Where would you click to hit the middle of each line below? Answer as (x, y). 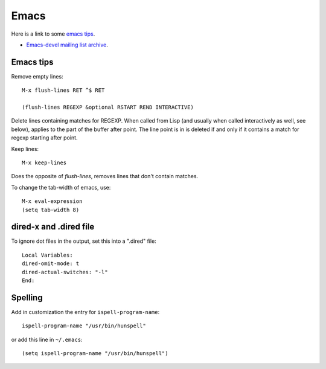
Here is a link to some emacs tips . (53, 34)
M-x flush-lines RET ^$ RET (63, 90)
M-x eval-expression (52, 201)
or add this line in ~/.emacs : (47, 339)
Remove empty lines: (37, 76)
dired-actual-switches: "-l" (65, 272)
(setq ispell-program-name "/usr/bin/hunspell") (95, 354)
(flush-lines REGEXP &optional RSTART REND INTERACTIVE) (108, 107)
